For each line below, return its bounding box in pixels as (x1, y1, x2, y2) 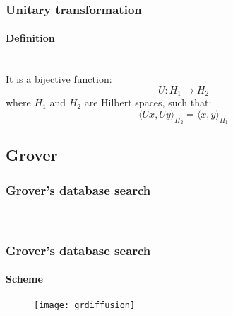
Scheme (6, 271, 43, 286)
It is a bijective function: (6, 72, 112, 86)
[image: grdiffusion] (34, 300, 136, 310)
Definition (6, 30, 55, 45)
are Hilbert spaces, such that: (84, 95, 212, 110)
